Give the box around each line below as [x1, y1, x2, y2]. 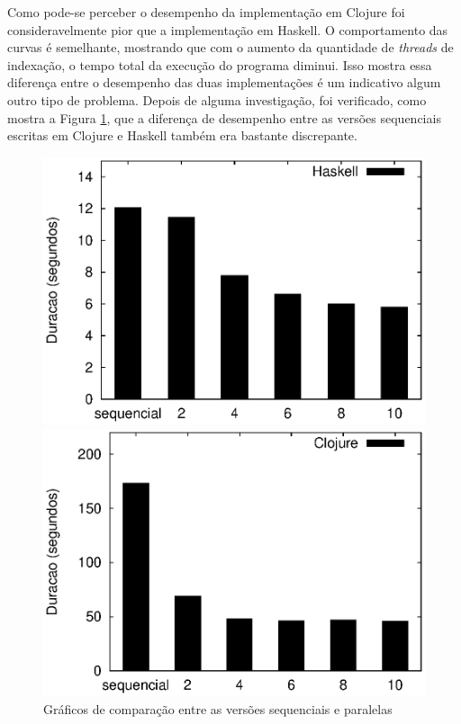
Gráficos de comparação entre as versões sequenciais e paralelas [43, 699, 393, 718]
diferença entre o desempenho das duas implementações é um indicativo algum [7, 73, 441, 92]
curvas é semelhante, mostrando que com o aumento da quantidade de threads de [7, 38, 454, 57]
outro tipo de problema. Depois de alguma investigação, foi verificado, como [7, 90, 427, 109]
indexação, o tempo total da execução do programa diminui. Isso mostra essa [7, 55, 432, 74]
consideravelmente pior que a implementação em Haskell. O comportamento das [7, 20, 448, 39]
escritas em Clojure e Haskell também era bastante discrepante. [7, 126, 357, 145]
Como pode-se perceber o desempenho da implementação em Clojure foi [7, 3, 405, 21]
